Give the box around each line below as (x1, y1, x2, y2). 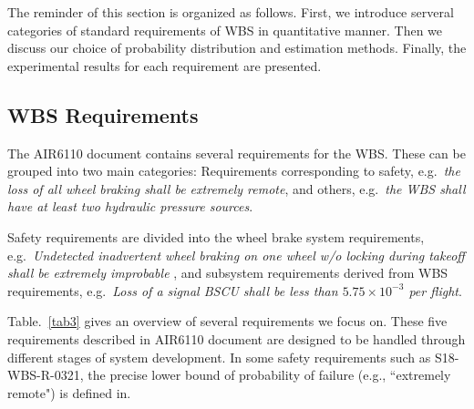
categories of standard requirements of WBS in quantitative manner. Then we (7, 20, 443, 39)
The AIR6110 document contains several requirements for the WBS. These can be (7, 143, 466, 162)
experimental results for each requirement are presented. (7, 56, 322, 75)
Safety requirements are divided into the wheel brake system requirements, (7, 227, 425, 246)
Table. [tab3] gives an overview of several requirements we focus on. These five (7, 312, 448, 331)
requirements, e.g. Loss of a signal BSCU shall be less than (7, 281, 338, 300)
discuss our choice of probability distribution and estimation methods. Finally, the (7, 38, 467, 57)
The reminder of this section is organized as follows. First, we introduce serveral (7, 3, 454, 21)
